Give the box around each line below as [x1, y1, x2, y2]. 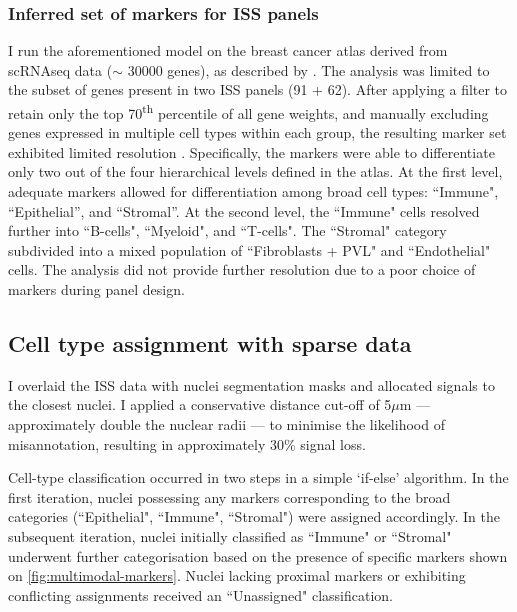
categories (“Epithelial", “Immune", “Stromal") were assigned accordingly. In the [8, 506, 500, 527]
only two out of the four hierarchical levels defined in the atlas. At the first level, [8, 161, 503, 182]
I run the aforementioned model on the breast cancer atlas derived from [8, 40, 448, 61]
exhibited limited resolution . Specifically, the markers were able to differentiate [8, 141, 495, 162]
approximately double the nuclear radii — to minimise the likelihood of [8, 413, 445, 434]
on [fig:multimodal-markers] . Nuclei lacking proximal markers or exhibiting [8, 565, 466, 586]
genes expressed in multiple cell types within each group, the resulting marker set [8, 122, 507, 143]
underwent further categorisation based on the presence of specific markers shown [8, 545, 508, 566]
